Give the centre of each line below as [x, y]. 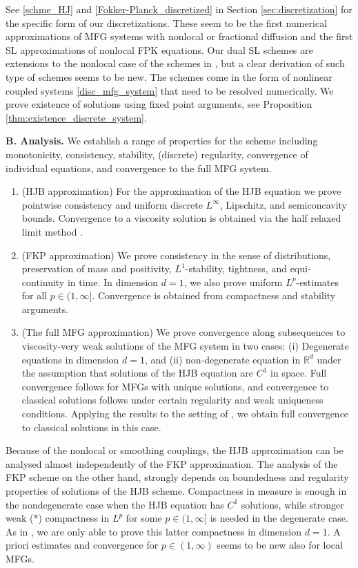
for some [144, 518]
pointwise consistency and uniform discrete [112, 204]
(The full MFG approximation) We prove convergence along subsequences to [183, 332]
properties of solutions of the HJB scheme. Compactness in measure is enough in [176, 491]
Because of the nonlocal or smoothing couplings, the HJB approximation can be [175, 450]
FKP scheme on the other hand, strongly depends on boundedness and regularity [177, 477]
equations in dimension [70, 359]
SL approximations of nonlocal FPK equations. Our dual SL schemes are [159, 49]
